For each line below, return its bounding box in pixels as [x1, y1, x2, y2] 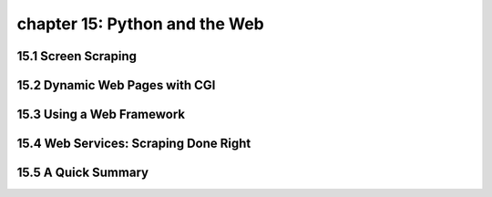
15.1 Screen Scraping [16, 48, 137, 64]
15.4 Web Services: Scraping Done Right [16, 136, 251, 151]
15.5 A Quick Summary [16, 165, 149, 181]
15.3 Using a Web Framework [16, 107, 186, 122]
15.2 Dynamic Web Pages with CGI [16, 78, 216, 93]
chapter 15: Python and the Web [16, 14, 264, 34]
